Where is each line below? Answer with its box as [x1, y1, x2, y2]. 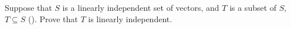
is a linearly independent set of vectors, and [62, 2, 219, 13]
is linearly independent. [88, 13, 172, 24]
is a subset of [229, 2, 277, 13]
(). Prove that [28, 13, 78, 24]
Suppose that [5, 2, 52, 13]
